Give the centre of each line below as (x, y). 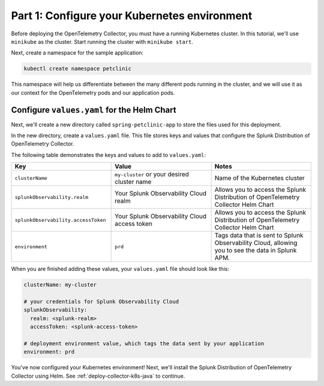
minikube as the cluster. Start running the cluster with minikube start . (102, 41)
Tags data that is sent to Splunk (259, 236)
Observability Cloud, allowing (256, 243)
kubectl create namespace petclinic (78, 69)
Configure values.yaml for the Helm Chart (94, 110)
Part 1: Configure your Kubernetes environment (132, 16)
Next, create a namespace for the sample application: (77, 53)
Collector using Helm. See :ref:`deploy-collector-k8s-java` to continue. (98, 376)
